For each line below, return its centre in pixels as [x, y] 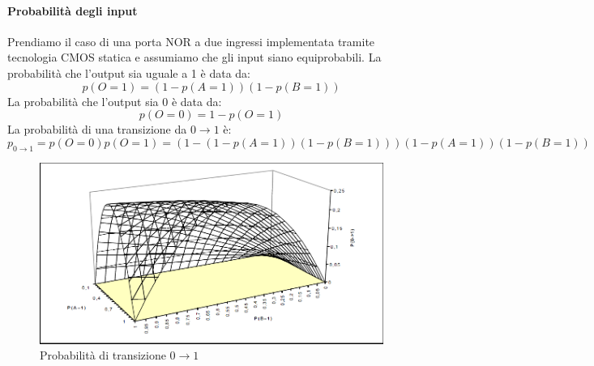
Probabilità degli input [73, 10]
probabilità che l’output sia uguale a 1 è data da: [129, 72]
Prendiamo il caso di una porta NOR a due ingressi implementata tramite [191, 41]
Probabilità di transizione [103, 355]
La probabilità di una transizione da [97, 129]
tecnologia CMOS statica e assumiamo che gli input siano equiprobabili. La [194, 57]
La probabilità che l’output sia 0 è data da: [115, 101]
